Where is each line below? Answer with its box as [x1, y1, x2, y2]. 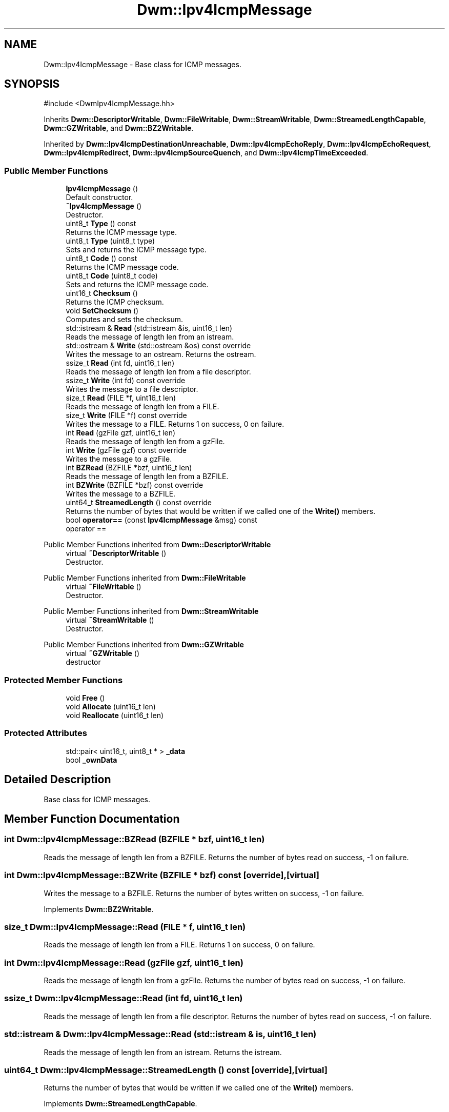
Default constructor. [66, 193, 133, 202]
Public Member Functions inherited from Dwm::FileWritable [44, 573, 246, 583]
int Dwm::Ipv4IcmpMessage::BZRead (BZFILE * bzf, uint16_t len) [4, 834, 265, 845]
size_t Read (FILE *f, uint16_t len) [66, 393, 176, 403]
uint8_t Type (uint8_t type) [66, 236, 155, 246]
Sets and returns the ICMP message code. [66, 280, 209, 289]
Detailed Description [4, 773, 111, 786]
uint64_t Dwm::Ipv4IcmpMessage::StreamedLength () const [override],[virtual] [4, 1064, 328, 1075]
